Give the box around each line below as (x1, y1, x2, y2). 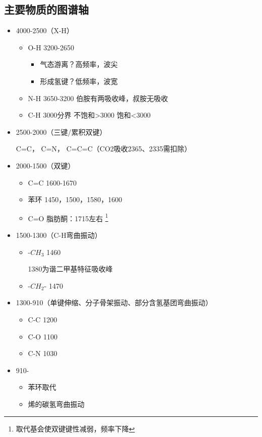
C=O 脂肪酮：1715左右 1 (28, 211, 108, 223)
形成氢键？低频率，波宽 (40, 75, 118, 86)
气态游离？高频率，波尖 (40, 59, 118, 69)
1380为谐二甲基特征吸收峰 (28, 264, 113, 274)
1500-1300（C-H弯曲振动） (16, 229, 102, 240)
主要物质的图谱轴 (4, 2, 89, 17)
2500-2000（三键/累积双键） (16, 126, 107, 137)
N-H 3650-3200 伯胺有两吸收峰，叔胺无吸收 (28, 93, 168, 103)
